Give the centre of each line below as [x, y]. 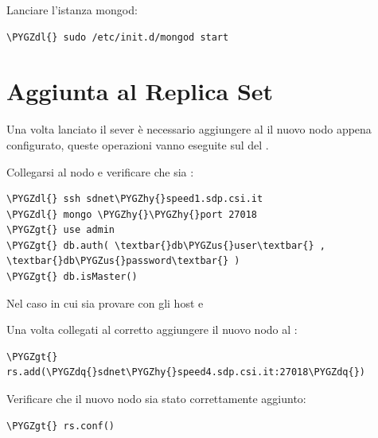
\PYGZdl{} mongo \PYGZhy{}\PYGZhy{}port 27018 [132, 214]
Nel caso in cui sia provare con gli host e [105, 302]
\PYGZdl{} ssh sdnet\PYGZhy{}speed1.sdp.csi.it [135, 199]
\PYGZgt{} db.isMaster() [72, 277]
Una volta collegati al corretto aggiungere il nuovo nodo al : [152, 329]
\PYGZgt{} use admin [61, 230]
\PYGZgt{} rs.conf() [61, 426]
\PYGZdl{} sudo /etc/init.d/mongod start [118, 37]
